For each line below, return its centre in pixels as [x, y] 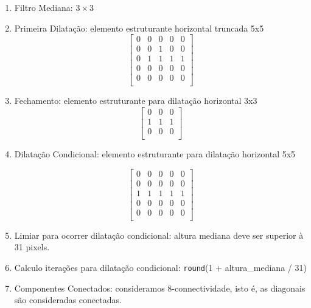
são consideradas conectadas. [68, 300]
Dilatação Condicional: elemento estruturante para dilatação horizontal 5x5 [155, 154]
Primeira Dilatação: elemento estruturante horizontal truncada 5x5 [139, 28]
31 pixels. [32, 247]
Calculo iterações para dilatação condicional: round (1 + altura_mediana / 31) [160, 268]
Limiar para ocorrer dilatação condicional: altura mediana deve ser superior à [159, 235]
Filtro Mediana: [44, 7]
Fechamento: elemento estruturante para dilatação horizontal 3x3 [136, 101]
